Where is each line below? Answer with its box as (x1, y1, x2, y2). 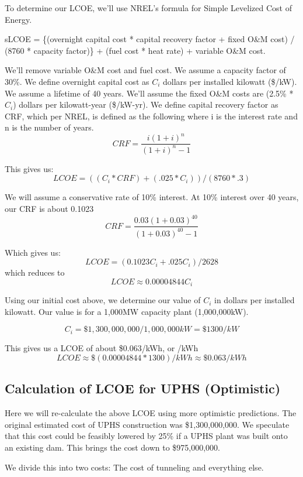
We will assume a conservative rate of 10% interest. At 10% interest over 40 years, (5, 191, 299, 203)
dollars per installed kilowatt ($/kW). (163, 75, 297, 87)
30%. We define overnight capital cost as (5, 75, 149, 87)
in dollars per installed (214, 294, 295, 306)
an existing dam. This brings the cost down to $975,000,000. (5, 441, 221, 453)
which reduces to (5, 266, 65, 279)
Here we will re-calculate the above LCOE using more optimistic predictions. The (5, 407, 297, 419)
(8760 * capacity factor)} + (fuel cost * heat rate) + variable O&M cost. (5, 44, 266, 56)
